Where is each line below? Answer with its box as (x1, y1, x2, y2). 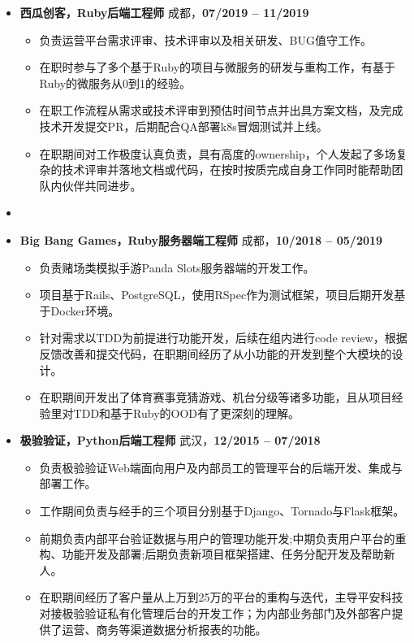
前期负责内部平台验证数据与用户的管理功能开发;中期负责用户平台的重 (39, 529, 407, 546)
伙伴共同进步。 (62, 176, 142, 193)
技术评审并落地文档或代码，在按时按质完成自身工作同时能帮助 (62, 161, 392, 178)
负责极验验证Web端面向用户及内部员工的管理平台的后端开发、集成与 (39, 458, 403, 476)
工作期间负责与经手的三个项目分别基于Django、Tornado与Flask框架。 (39, 502, 405, 519)
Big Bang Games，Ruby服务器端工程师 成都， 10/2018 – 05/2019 (19, 231, 383, 248)
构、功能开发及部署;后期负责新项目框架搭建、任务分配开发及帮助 (39, 545, 384, 563)
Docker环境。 (50, 302, 120, 319)
